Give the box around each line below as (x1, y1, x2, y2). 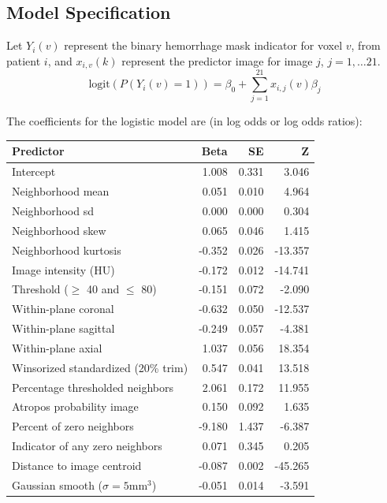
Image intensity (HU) (12, 261, 115, 278)
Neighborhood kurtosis (12, 241, 121, 258)
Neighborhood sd (12, 203, 94, 218)
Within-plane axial (12, 339, 102, 356)
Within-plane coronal (12, 300, 114, 317)
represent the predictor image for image (121, 52, 313, 69)
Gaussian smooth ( (12, 476, 103, 493)
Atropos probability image (12, 398, 139, 415)
